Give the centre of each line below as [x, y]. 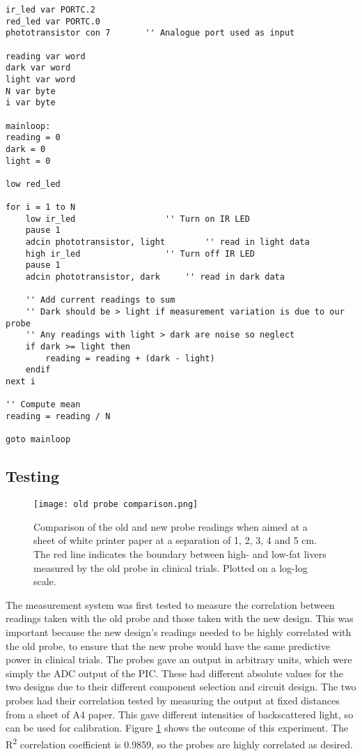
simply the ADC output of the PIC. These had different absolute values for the [174, 673]
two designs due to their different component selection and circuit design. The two [181, 687]
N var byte [31, 91]
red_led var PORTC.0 [53, 21]
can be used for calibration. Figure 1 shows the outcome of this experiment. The [177, 728]
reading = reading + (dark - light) [130, 358]
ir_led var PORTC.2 [50, 10]
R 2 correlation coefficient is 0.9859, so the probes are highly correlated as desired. [180, 743]
